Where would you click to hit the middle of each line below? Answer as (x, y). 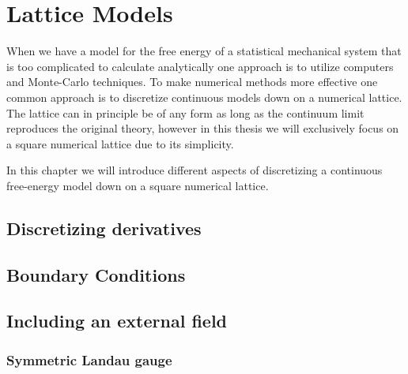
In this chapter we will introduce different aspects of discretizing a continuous (195, 170)
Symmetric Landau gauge (89, 359)
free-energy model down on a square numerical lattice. (138, 185)
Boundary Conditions (96, 274)
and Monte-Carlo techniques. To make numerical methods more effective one (192, 82)
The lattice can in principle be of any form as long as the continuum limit (185, 112)
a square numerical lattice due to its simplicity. (120, 143)
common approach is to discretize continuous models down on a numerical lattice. (204, 97)
